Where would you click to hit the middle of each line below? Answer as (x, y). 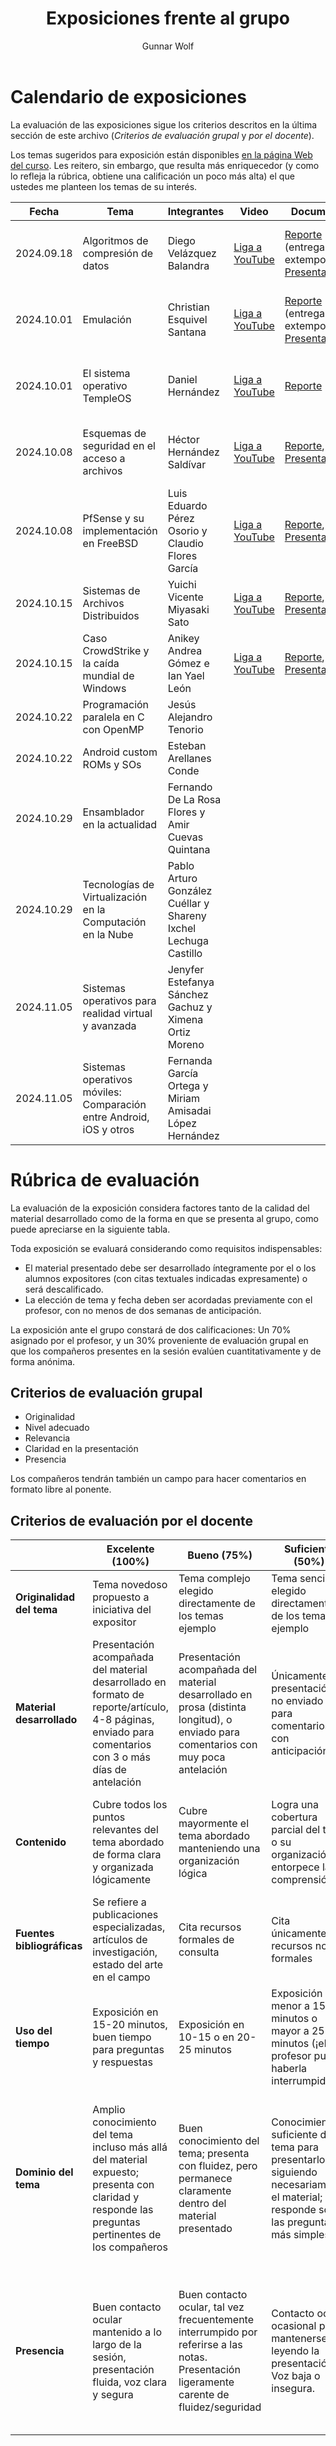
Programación (116, 704)
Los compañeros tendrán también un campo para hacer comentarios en (158, 1479)
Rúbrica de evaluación (105, 1179)
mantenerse (299, 2339)
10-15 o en (206, 2037)
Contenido (41, 1842)
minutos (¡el (299, 2044)
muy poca (202, 1757)
